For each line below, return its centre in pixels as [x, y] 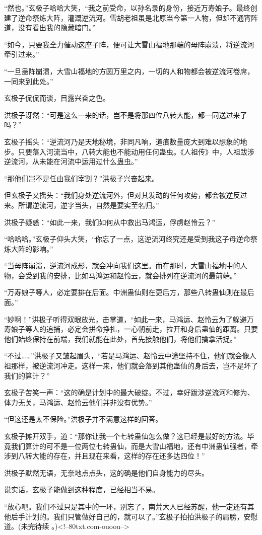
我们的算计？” [27, 375]
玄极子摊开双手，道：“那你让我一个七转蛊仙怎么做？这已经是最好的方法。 [126, 436]
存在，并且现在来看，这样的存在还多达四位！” [129, 456]
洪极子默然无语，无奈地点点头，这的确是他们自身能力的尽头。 [106, 472]
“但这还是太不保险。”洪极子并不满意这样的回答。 [83, 419]
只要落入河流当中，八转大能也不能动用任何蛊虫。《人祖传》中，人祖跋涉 [136, 151]
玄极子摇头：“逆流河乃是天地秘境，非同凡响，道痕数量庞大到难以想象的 [122, 141]
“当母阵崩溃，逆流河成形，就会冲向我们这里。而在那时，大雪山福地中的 [122, 265]
